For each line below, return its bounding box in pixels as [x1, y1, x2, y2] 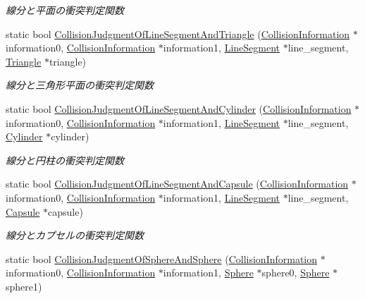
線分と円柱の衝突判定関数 [6, 152, 124, 167]
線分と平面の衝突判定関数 [6, 3, 124, 17]
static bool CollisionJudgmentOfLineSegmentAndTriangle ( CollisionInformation [6, 26, 350, 41]
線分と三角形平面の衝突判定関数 [6, 78, 154, 92]
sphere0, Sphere [261, 265, 330, 280]
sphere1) [6, 279, 42, 293]
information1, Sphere [163, 265, 254, 280]
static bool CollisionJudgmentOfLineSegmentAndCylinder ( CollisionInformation [6, 101, 352, 116]
